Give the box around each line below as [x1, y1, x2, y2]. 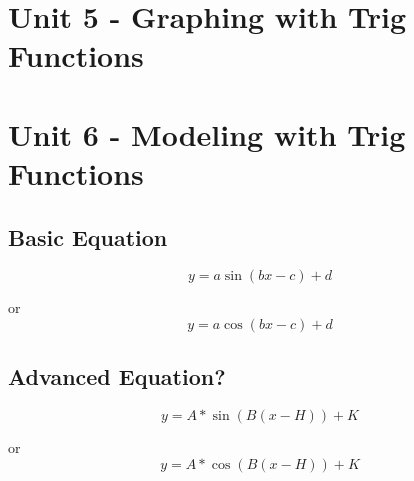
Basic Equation [8, 221, 168, 252]
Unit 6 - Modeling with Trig [8, 113, 406, 154]
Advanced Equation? [8, 361, 226, 392]
